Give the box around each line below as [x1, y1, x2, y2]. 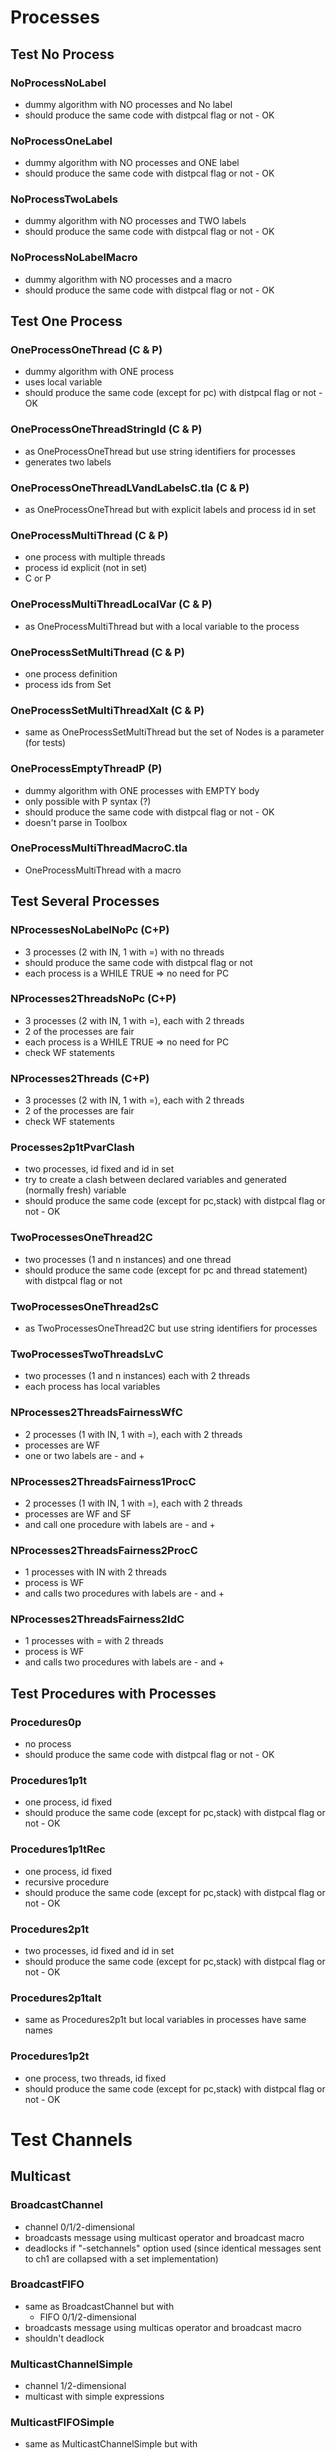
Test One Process [10, 313, 123, 330]
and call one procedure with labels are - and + [24, 1518, 216, 1530]
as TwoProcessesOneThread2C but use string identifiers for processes [24, 1322, 318, 1334]
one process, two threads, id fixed [24, 2072, 167, 2084]
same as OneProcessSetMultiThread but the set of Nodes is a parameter [24, 726, 325, 738]
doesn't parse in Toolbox [24, 816, 128, 828]
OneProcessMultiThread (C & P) [10, 528, 169, 542]
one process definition [24, 667, 118, 680]
